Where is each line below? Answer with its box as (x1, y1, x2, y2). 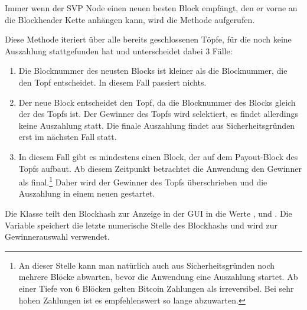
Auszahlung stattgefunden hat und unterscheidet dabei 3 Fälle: (5, 44, 233, 57)
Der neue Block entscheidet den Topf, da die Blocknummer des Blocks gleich (18, 96, 296, 108)
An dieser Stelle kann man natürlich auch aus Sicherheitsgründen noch (18, 259, 275, 271)
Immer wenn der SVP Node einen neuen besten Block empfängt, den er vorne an (5, 2, 298, 14)
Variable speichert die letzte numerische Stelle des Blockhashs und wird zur (5, 218, 277, 231)
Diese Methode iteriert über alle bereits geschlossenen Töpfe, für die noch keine (5, 33, 292, 45)
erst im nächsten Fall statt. (18, 130, 117, 143)
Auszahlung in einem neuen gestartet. (18, 187, 155, 200)
